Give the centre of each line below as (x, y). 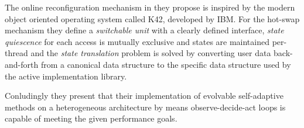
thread (16, 53)
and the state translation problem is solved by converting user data (151, 53)
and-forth (22, 64)
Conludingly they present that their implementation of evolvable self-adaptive (144, 96)
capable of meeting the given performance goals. (91, 118)
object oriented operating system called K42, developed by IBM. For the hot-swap (152, 18)
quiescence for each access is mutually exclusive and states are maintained (137, 41)
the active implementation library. (66, 76)
